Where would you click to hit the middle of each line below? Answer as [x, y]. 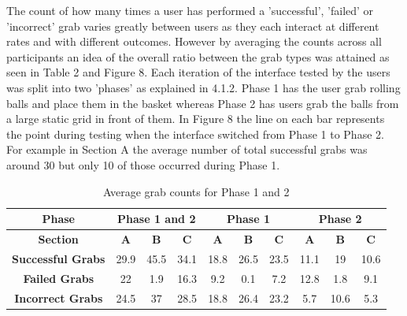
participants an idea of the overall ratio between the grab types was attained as [198, 56]
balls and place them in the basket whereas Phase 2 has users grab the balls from [203, 103]
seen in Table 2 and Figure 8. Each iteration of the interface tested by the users [198, 72]
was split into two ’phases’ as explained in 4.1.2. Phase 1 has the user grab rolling [203, 87]
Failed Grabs [59, 278]
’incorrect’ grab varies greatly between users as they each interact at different [193, 26]
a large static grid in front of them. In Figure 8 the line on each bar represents [196, 119]
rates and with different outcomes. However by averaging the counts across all [194, 41]
